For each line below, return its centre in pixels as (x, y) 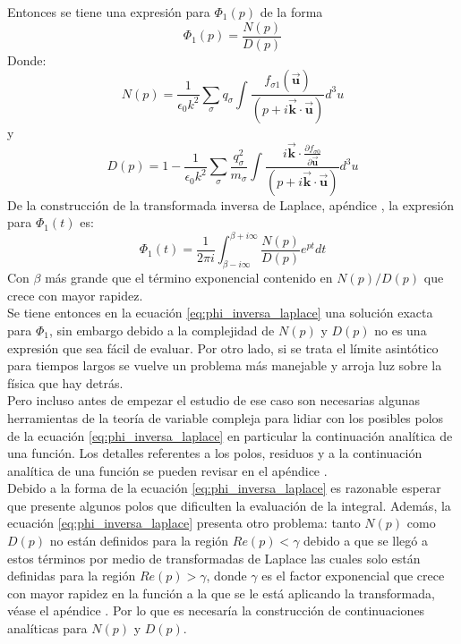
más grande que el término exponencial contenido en (189, 278)
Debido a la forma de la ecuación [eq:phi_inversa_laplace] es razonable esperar (224, 488)
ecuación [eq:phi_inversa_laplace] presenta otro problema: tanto (184, 523)
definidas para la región (72, 576)
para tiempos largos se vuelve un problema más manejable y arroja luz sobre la (225, 365)
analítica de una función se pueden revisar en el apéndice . (167, 470)
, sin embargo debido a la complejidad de (162, 330)
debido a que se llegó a (366, 541)
